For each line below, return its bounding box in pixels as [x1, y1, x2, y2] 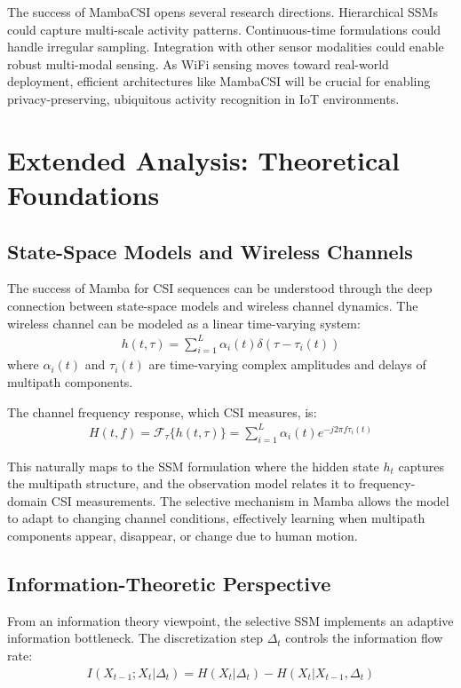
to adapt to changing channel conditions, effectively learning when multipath [7, 509, 425, 527]
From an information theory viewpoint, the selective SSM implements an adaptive [7, 611, 454, 629]
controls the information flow [285, 629, 443, 647]
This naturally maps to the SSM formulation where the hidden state [7, 456, 379, 475]
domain [7, 491, 48, 510]
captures [398, 456, 445, 475]
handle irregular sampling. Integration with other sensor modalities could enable [7, 37, 444, 56]
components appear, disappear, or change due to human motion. [7, 526, 358, 544]
